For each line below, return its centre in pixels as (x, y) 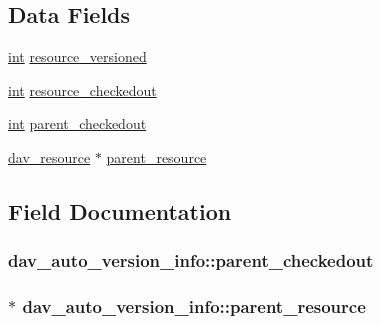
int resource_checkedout (82, 89)
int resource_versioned (77, 56)
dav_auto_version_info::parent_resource (194, 306)
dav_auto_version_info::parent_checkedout (191, 260)
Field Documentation (120, 210)
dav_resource (49, 156)
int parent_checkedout (77, 123)
